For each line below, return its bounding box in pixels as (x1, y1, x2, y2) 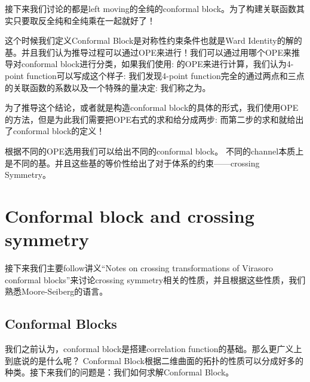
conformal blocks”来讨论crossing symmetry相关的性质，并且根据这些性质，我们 (5, 273, 306, 286)
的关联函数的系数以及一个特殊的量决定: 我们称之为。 (5, 81, 211, 93)
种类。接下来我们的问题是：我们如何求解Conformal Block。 (5, 366, 234, 378)
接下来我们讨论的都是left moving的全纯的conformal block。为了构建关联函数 (5, 2, 297, 14)
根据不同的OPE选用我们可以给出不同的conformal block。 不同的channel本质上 (5, 144, 304, 157)
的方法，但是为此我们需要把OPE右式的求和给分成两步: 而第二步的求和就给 (5, 113, 296, 125)
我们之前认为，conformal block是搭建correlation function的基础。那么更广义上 (5, 342, 302, 355)
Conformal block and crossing (5, 203, 254, 228)
